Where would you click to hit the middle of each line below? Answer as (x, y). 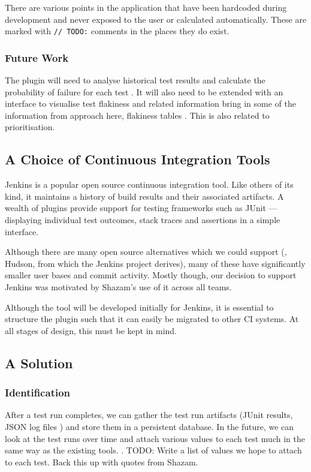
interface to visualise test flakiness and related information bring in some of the (150, 103)
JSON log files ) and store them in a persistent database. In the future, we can (150, 426)
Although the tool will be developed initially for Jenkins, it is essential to (139, 307)
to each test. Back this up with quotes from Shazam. (102, 462)
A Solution (39, 363)
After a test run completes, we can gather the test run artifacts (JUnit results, (149, 415)
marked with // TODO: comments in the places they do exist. (117, 31)
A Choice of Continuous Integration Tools (138, 159)
